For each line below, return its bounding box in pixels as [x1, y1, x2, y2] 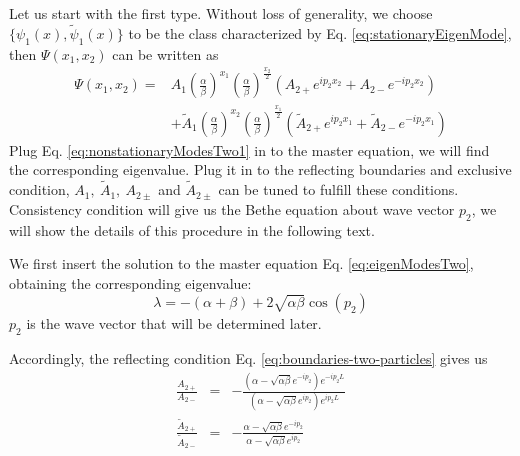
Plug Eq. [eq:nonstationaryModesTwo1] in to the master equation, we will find [9, 139, 490, 160]
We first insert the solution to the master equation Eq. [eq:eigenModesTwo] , [9, 253, 474, 274]
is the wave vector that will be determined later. [26, 313, 322, 334]
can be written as [112, 43, 219, 64]
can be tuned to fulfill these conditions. [218, 179, 459, 200]
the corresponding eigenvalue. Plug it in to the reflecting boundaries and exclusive [9, 159, 512, 180]
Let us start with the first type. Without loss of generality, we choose [9, 3, 433, 23]
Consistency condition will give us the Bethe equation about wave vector [9, 198, 455, 219]
